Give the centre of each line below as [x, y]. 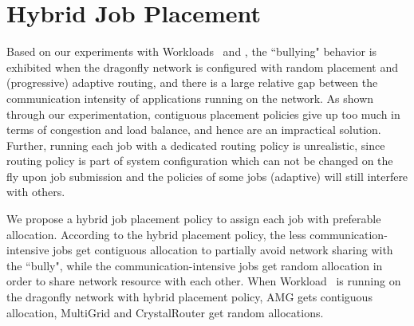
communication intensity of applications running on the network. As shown [190, 98]
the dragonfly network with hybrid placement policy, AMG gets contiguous [189, 297]
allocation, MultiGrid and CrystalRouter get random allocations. [165, 312]
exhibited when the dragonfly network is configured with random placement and [203, 67]
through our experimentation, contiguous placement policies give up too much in [203, 114]
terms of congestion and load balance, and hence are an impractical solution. [194, 130]
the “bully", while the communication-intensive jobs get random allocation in [195, 265]
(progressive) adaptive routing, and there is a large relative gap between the [192, 82]
